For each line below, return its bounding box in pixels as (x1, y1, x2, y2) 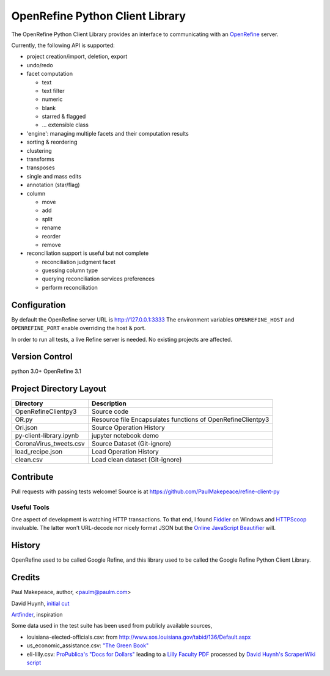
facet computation (26, 70, 73, 78)
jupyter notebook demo (92, 432, 159, 440)
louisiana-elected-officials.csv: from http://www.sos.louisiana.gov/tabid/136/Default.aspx (26, 633, 251, 641)
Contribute (11, 471, 54, 482)
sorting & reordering (26, 138, 78, 146)
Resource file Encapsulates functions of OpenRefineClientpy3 (92, 416, 269, 424)
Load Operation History (92, 447, 159, 456)
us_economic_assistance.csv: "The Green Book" (26, 642, 149, 649)
